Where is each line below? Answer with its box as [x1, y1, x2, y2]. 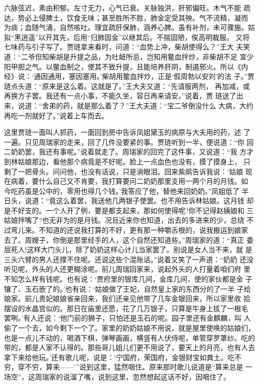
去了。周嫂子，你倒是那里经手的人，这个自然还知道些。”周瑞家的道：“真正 [4, 234, 245, 245]
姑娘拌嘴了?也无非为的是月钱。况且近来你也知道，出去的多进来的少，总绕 [4, 215, 245, 225]
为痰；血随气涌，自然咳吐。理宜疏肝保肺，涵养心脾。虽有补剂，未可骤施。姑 [4, 22, 255, 32]
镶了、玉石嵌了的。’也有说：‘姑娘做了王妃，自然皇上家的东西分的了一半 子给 [4, 283, 251, 294]
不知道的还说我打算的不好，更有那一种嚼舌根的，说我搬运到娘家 [38, 225, 248, 235]
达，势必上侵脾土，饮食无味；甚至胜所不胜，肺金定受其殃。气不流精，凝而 [4, 12, 248, 22]
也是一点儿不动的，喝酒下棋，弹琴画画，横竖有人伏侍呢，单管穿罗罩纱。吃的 [4, 332, 255, 343]
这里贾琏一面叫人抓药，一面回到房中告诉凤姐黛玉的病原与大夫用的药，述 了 [4, 127, 251, 137]
